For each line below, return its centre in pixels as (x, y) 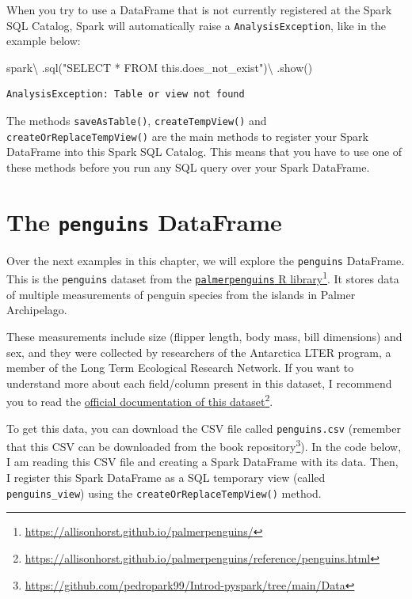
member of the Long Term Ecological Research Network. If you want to (180, 368)
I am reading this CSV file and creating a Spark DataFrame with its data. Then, (202, 462)
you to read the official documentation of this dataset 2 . (140, 400)
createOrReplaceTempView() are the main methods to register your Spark (187, 136)
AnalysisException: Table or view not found (126, 95)
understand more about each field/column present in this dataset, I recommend (199, 383)
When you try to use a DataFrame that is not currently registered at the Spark (199, 9)
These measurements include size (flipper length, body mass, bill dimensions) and (204, 336)
